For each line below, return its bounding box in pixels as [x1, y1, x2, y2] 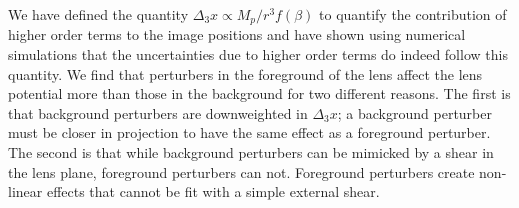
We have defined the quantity [8, 4, 189, 24]
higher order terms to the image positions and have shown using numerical [8, 24, 466, 45]
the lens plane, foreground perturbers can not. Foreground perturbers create [8, 161, 475, 182]
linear [8, 181, 43, 202]
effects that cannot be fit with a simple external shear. [46, 181, 380, 202]
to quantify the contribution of [319, 4, 507, 24]
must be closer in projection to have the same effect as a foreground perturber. [8, 122, 491, 143]
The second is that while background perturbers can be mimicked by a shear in [8, 142, 494, 163]
